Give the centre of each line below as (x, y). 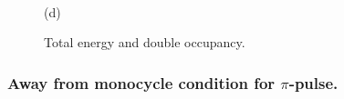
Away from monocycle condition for (141, 82)
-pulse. (313, 82)
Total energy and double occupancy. (145, 42)
